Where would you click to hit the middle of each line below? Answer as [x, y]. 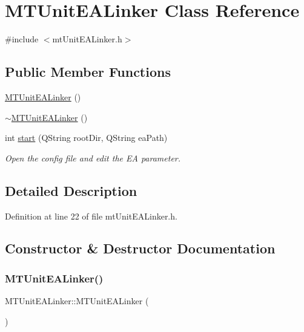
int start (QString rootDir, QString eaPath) [86, 138]
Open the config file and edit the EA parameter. [93, 158]
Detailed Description [71, 190]
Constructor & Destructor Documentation [140, 248]
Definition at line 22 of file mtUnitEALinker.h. [91, 216]
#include [22, 39]
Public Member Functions [88, 72]
